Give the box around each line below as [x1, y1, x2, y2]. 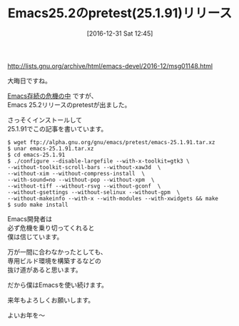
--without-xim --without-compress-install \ [7, 170, 145, 177]
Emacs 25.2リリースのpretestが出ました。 [7, 100, 131, 109]
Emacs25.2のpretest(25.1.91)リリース [7, 5, 233, 21]
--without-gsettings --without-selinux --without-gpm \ [7, 188, 180, 195]
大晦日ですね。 [7, 76, 51, 85]
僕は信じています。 [7, 232, 63, 241]
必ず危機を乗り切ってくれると [7, 223, 95, 232]
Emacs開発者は [7, 214, 52, 223]
